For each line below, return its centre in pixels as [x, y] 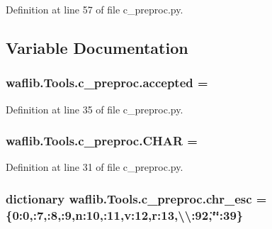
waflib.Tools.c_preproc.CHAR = [102, 141]
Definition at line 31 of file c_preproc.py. [95, 167]
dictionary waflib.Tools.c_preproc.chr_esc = [136, 198]
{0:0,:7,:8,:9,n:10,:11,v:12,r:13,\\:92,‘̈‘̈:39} [125, 214]
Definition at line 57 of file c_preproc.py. [95, 9]
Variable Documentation [97, 47]
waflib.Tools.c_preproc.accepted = [107, 83]
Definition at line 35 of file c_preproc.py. [95, 109]
